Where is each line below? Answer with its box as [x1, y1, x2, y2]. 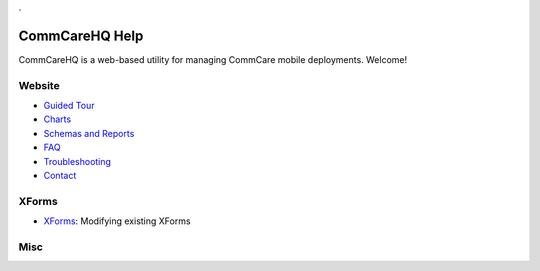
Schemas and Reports [43, 127, 135, 139]
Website [18, 78, 60, 92]
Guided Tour [43, 100, 95, 112]
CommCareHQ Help [18, 27, 144, 44]
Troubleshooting [43, 155, 112, 167]
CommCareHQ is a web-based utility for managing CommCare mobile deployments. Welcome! [18, 53, 408, 65]
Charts [43, 113, 72, 125]
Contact [43, 170, 77, 181]
